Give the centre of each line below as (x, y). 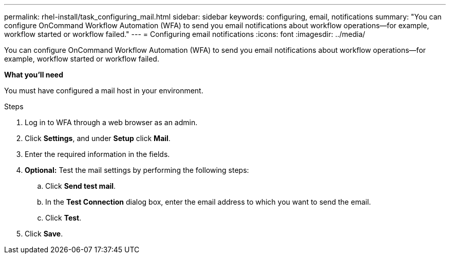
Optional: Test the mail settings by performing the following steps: (137, 170)
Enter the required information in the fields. (97, 154)
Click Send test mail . (81, 186)
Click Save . (44, 234)
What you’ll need (34, 75)
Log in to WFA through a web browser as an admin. (111, 122)
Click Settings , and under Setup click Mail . (98, 138)
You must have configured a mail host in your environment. (104, 91)
